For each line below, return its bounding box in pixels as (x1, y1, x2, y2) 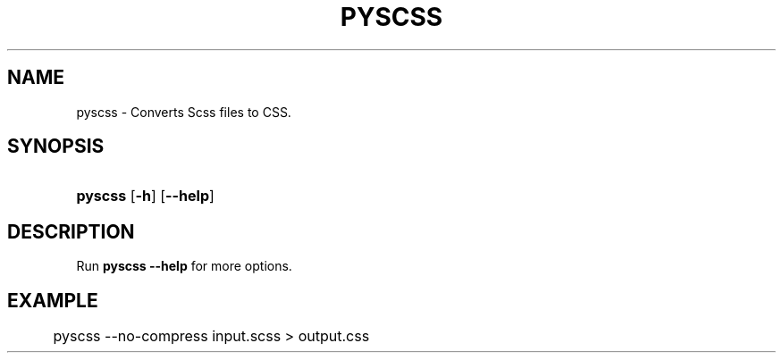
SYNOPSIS (7, 135, 105, 158)
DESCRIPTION (7, 220, 135, 243)
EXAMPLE (7, 289, 98, 312)
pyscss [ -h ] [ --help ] (76, 187, 215, 205)
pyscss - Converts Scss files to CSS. (76, 104, 291, 120)
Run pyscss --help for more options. (76, 258, 292, 274)
